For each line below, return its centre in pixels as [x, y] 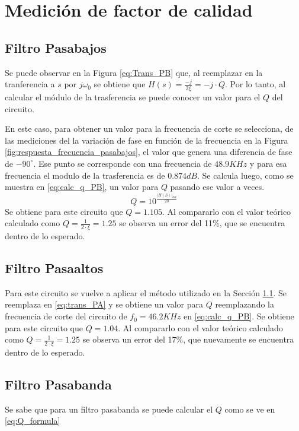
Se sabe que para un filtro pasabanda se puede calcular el [109, 409]
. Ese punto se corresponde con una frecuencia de [123, 163]
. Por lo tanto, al [255, 84]
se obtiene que [120, 84]
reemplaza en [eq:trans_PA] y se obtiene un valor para [104, 304]
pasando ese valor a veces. [217, 187]
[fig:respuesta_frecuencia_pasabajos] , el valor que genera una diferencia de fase [149, 152]
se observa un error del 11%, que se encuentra [202, 223]
